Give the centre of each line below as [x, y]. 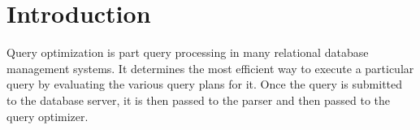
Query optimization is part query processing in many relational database [188, 52]
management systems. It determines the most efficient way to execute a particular [210, 68]
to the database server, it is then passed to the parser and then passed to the [199, 100]
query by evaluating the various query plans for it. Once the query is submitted [205, 84]
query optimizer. [48, 116]
